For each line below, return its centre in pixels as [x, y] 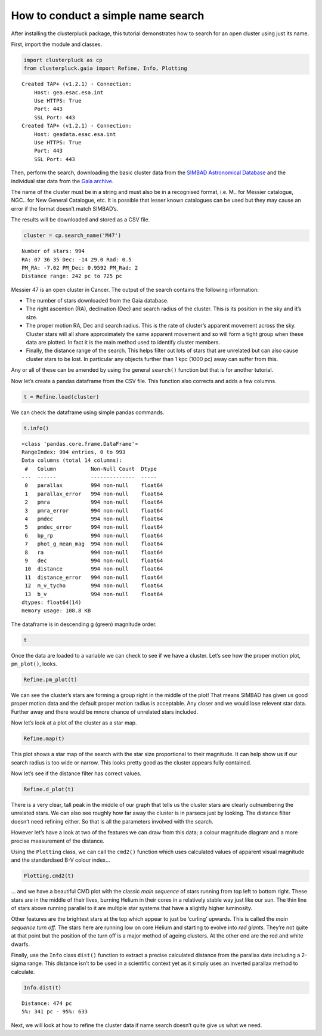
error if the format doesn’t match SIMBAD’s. [65, 208]
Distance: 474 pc [47, 1003]
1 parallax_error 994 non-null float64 [94, 494]
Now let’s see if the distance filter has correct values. [76, 773]
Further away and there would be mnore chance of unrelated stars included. [105, 712]
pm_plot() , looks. [34, 664]
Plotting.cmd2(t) [49, 876]
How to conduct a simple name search [108, 16]
